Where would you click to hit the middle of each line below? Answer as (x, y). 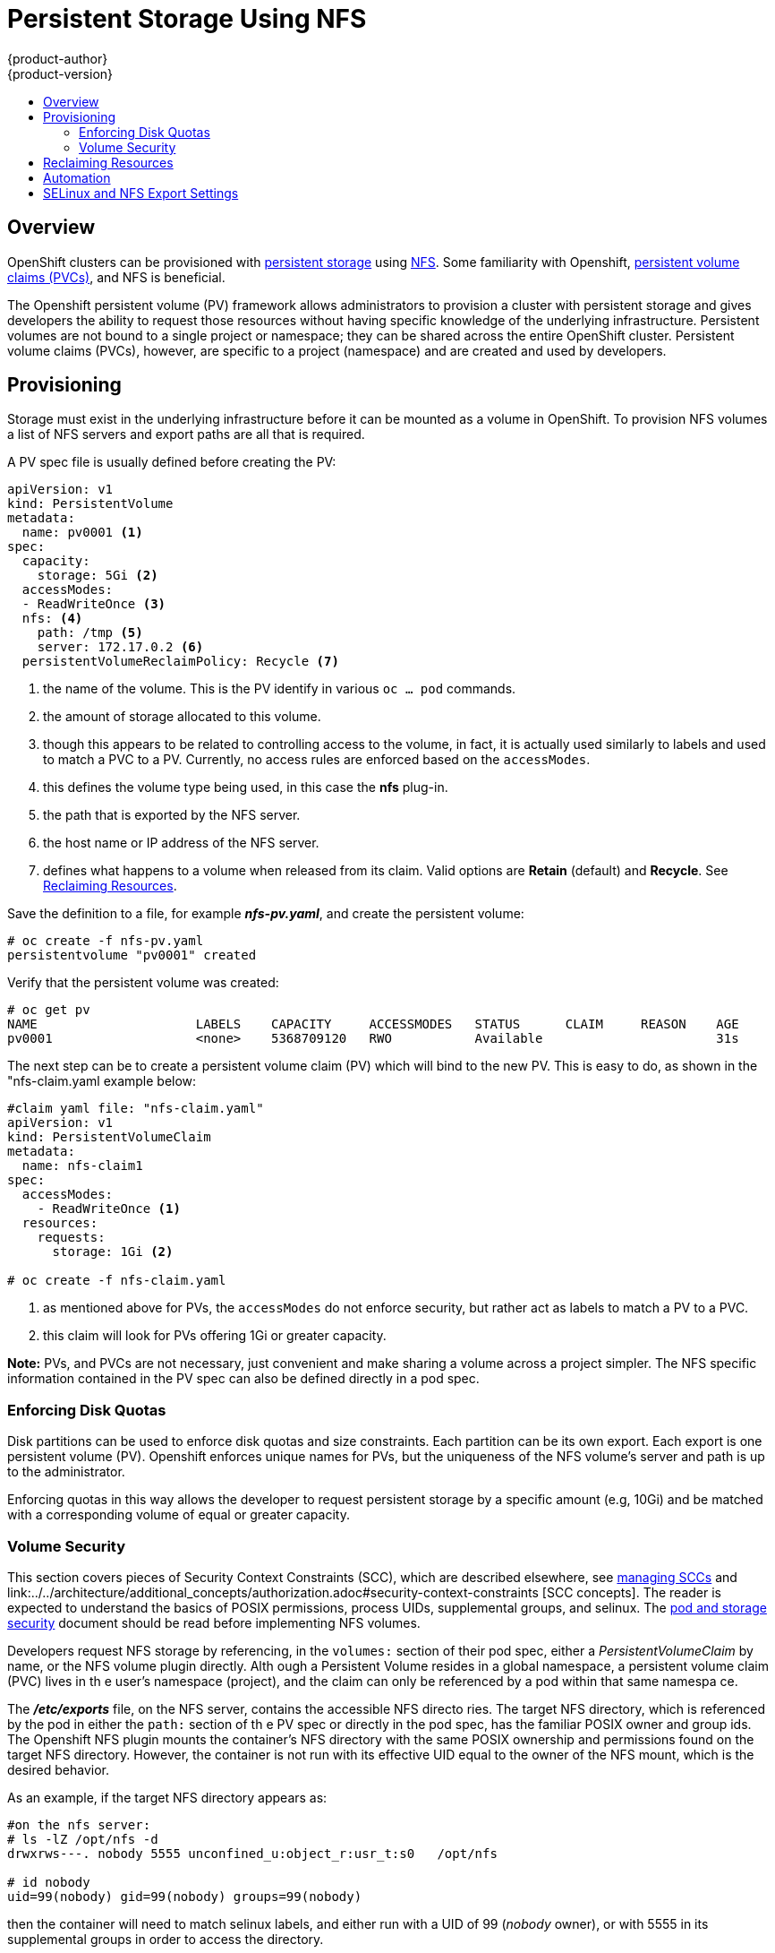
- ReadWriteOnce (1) (109, 1209)
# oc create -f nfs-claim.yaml (117, 1281)
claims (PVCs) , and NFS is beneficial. (116, 277)
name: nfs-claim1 (82, 1166)
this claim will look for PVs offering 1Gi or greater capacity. (215, 1336)
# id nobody (49, 1882)
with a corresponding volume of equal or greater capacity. (179, 1515)
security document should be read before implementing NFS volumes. (214, 1622)
